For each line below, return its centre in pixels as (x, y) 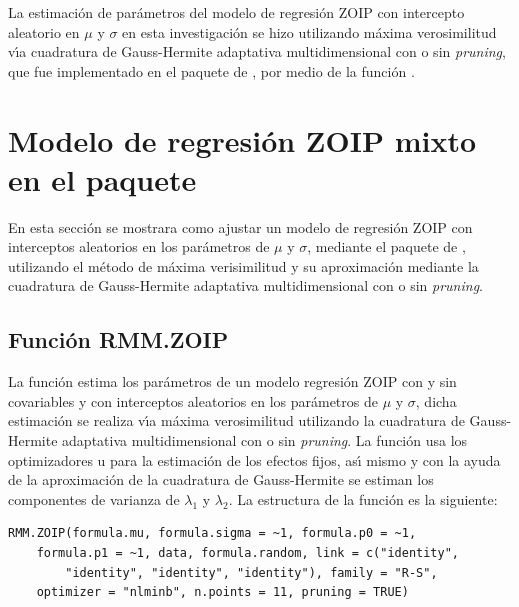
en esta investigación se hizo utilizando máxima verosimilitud (309, 31)
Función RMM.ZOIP (118, 339)
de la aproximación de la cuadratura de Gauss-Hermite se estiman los (221, 479)
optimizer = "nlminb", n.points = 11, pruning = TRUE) (222, 592)
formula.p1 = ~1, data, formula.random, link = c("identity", (248, 553)
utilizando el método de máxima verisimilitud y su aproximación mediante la (243, 265)
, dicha (436, 400)
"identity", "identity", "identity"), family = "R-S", (251, 572)
